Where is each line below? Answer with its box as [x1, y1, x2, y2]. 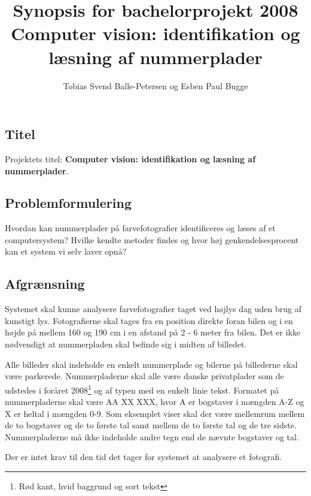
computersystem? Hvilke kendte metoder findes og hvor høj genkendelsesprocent [5, 233, 299, 246]
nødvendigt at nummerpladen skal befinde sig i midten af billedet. [5, 338, 247, 350]
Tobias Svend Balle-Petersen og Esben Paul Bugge [63, 79, 248, 92]
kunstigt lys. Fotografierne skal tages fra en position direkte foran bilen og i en [5, 314, 293, 326]
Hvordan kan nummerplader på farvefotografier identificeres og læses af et [5, 222, 276, 234]
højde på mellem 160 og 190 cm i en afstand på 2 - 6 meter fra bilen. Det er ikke [5, 326, 301, 338]
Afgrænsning [5, 274, 85, 293]
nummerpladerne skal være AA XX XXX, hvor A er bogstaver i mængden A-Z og [5, 395, 304, 408]
